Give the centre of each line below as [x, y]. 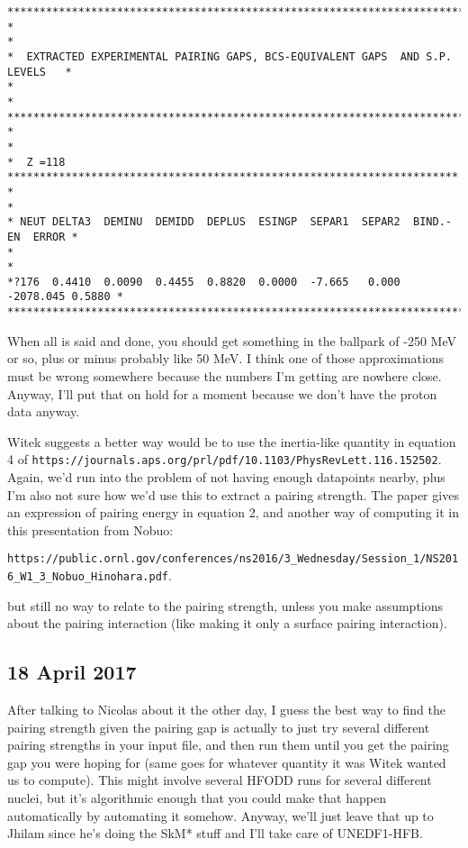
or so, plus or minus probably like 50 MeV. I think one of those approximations [226, 358]
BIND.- [432, 222]
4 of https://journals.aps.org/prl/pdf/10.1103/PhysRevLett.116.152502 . [225, 459]
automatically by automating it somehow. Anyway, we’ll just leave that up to [220, 815]
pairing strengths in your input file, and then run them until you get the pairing [228, 745]
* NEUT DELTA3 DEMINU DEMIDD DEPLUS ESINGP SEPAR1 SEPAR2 [204, 222]
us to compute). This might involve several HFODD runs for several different [220, 780]
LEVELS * [40, 72]
